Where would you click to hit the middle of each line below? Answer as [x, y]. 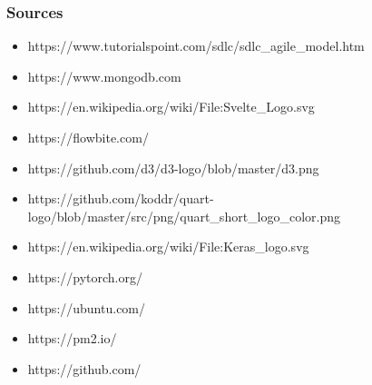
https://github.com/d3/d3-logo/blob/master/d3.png [173, 168]
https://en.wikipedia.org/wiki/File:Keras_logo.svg [168, 247]
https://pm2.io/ [72, 338]
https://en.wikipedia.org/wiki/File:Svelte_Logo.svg [171, 107]
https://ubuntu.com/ [87, 307]
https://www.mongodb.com [104, 76]
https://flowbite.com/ [88, 137]
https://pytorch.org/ [85, 276]
